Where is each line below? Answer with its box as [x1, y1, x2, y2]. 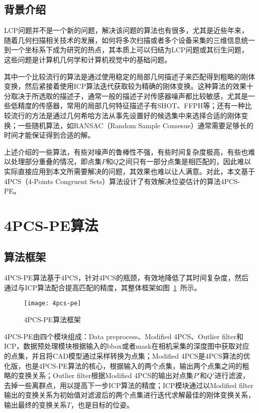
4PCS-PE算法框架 [24, 314, 81, 325]
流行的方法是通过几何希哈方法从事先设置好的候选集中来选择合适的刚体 [10, 110, 241, 120]
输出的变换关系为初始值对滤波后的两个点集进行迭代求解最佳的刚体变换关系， [4, 390, 255, 400]
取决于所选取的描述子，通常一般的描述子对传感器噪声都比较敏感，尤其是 [10, 90, 248, 101]
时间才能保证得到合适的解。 [4, 130, 95, 140]
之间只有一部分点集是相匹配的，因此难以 [119, 156, 252, 167]
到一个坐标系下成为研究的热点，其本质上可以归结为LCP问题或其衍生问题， [4, 44, 249, 55]
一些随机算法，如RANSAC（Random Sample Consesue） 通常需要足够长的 [17, 120, 254, 130]
